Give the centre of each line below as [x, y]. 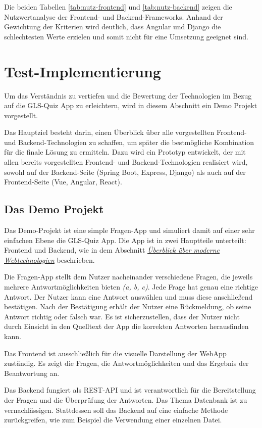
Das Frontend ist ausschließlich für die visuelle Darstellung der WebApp [115, 353]
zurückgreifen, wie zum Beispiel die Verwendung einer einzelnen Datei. [113, 420]
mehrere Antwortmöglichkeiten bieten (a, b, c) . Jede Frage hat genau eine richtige [131, 287]
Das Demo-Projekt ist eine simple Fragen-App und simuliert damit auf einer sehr [129, 230]
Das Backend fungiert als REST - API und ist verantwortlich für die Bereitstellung [130, 390]
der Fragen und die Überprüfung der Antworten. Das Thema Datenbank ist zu [126, 399]
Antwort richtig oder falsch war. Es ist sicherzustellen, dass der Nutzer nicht [122, 316]
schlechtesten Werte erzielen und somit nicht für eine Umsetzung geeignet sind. [126, 36]
